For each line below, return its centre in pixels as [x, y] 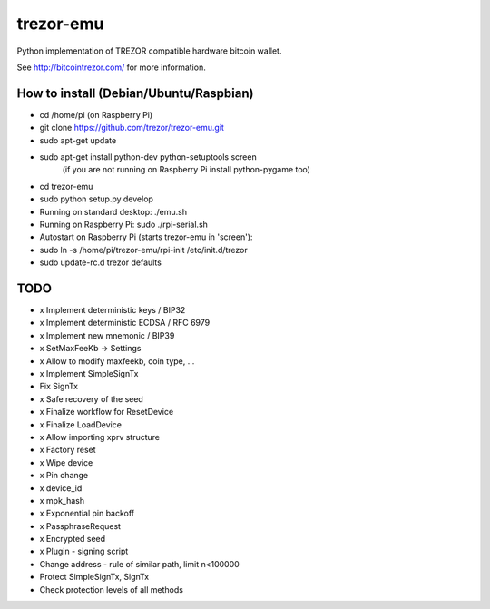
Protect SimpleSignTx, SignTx [94, 577]
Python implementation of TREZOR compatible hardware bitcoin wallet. [149, 51]
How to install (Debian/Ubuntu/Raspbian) [135, 93]
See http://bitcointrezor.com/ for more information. [111, 67]
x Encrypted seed [73, 539]
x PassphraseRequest [80, 526]
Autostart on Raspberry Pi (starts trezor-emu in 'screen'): [146, 237]
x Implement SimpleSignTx [89, 373]
